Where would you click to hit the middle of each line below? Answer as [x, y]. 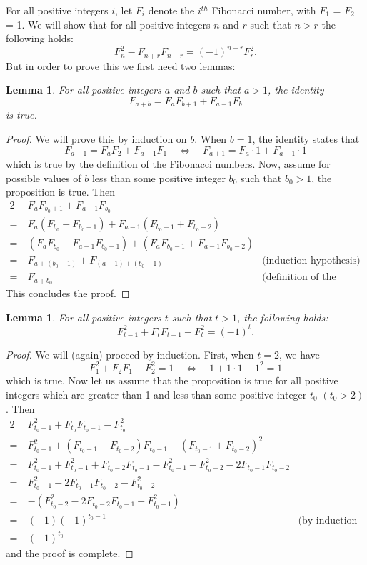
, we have [300, 354]
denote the [171, 10]
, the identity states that [306, 138]
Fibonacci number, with [264, 10]
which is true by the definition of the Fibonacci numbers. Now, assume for [168, 164]
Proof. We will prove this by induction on [96, 138]
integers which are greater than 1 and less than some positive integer [156, 395]
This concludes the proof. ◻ [68, 293]
